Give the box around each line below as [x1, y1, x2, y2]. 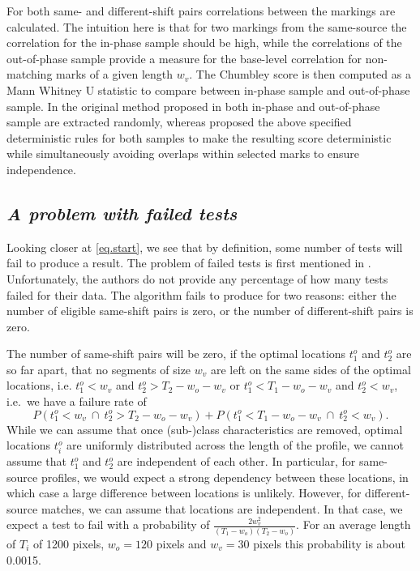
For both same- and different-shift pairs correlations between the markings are [6, 2, 396, 19]
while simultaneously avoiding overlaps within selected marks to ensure [6, 145, 359, 162]
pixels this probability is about [253, 535, 405, 552]
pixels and [156, 535, 207, 552]
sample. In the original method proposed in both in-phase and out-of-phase [6, 97, 380, 114]
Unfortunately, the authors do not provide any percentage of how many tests [6, 270, 388, 287]
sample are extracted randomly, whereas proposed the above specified [6, 113, 352, 130]
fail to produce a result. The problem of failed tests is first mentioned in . [6, 254, 371, 271]
